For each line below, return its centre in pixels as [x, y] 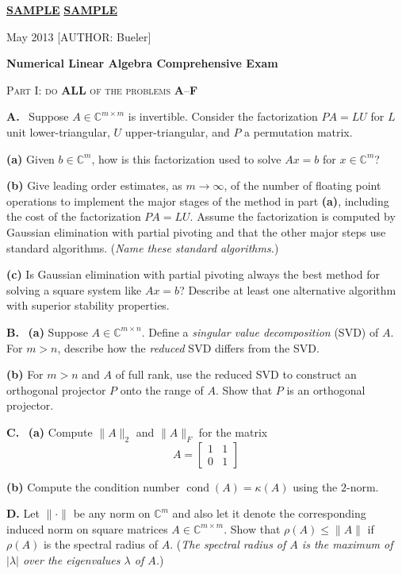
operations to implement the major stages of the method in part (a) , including [198, 200]
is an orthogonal [326, 389]
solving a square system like [74, 289]
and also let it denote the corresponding [269, 513]
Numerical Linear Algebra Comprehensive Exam [142, 63]
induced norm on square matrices [87, 528]
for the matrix [233, 431]
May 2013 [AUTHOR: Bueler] [79, 36]
